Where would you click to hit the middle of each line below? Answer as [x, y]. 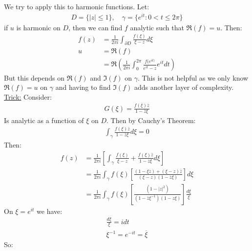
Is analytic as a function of [44, 120]
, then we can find [95, 27]
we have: [50, 211]
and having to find [83, 87]
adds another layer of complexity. [184, 87]
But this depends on [34, 77]
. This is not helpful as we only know [193, 77]
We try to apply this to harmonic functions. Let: [77, 6]
